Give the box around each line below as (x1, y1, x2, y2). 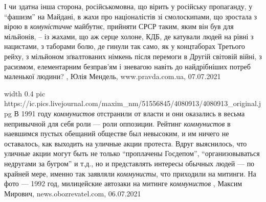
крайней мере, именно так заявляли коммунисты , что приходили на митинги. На (4, 168, 256, 179)
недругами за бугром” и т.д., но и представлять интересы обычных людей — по (4, 158, 255, 168)
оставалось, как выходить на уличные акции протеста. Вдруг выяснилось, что (4, 138, 247, 148)
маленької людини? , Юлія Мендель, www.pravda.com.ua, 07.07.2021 (4, 71, 221, 82)
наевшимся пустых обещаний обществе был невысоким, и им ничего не (4, 128, 229, 139)
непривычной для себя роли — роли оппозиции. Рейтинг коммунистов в (4, 118, 231, 129)
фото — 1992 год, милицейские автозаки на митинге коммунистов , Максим (4, 178, 242, 189)
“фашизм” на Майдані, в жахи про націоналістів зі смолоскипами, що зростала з (4, 11, 257, 21)
